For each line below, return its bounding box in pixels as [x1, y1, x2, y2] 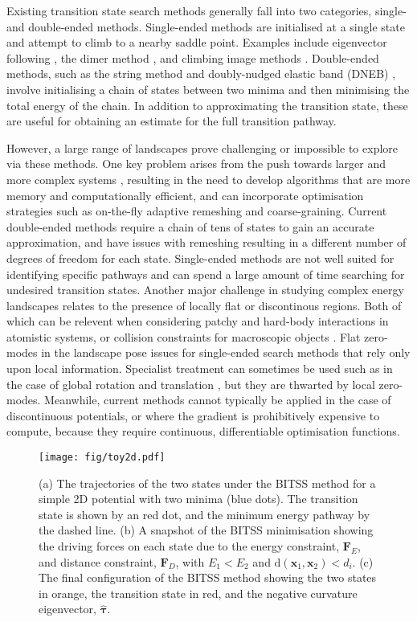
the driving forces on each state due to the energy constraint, [39, 538, 340, 554]
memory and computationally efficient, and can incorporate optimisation [6, 186, 364, 203]
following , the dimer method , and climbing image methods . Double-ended [6, 49, 379, 66]
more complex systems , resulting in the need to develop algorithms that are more [6, 170, 411, 187]
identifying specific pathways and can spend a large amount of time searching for [6, 265, 405, 282]
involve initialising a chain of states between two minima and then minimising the [6, 80, 410, 97]
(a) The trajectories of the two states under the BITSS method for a [39, 474, 376, 491]
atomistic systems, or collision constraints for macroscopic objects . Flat [6, 328, 361, 345]
